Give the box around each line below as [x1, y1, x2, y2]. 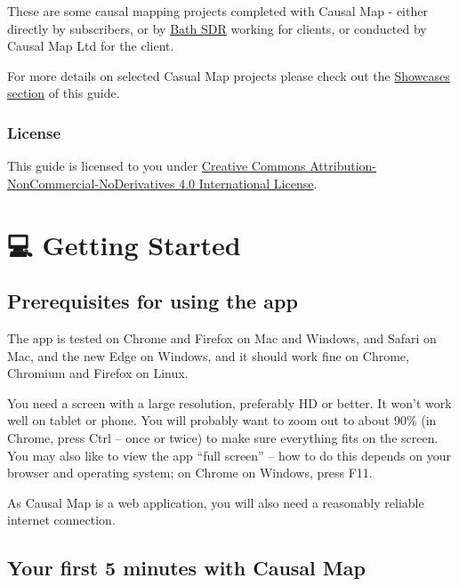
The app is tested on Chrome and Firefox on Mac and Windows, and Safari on [7, 328, 437, 347]
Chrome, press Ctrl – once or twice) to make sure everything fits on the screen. [7, 428, 439, 446]
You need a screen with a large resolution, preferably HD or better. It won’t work [7, 393, 452, 412]
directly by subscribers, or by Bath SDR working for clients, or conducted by [7, 19, 427, 37]
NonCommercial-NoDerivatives [7, 173, 175, 192]
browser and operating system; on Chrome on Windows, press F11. [7, 463, 373, 482]
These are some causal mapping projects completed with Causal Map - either [7, 2, 428, 20]
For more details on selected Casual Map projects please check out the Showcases [7, 66, 450, 84]
